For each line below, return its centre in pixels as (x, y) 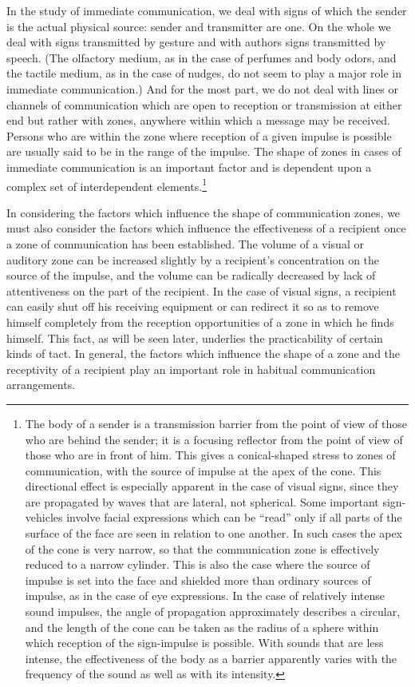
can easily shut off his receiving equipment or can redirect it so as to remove (193, 306)
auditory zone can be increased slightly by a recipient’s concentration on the (193, 259)
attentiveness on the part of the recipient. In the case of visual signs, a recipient (202, 290)
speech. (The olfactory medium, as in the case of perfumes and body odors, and (202, 57)
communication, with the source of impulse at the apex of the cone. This (203, 470)
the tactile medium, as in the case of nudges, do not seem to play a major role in (204, 73)
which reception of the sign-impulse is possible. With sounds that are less (204, 643)
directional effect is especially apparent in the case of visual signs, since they (212, 486)
